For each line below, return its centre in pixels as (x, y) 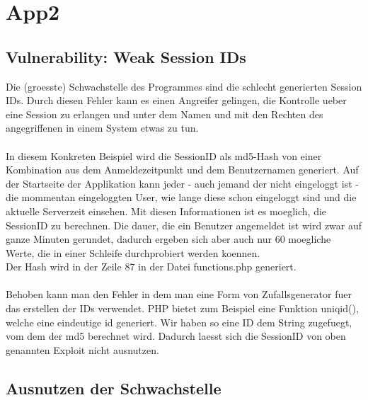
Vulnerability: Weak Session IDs (126, 56)
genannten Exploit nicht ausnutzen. (82, 349)
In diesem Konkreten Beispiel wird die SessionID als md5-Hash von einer (164, 155)
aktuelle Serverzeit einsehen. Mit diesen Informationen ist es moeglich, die (166, 211)
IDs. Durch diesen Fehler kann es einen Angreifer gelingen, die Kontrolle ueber (176, 100)
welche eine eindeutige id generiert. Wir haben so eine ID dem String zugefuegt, (179, 322)
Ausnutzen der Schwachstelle (114, 388)
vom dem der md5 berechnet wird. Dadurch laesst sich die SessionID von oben (176, 336)
